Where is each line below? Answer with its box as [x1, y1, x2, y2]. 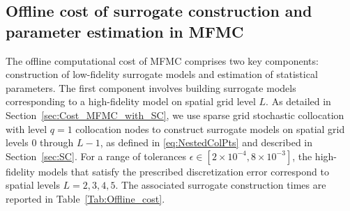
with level [6, 121, 47, 136]
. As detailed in [266, 94, 331, 109]
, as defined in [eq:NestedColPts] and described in [100, 135, 313, 150]
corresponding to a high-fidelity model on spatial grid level [6, 94, 256, 109]
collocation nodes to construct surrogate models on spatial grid [75, 121, 345, 136]
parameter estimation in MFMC [6, 20, 244, 42]
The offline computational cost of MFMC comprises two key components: [6, 53, 319, 68]
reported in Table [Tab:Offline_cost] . [6, 191, 165, 205]
